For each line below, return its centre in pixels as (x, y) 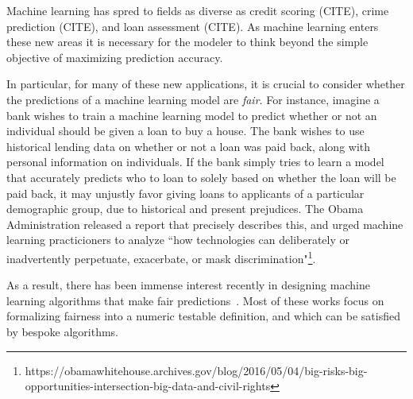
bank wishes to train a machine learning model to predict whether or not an (192, 115)
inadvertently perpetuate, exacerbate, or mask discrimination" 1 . (161, 257)
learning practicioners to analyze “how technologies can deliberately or (178, 240)
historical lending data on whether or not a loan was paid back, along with (189, 146)
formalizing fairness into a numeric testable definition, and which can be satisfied (203, 316)
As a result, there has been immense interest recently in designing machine (188, 285)
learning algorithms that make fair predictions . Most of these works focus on (195, 300)
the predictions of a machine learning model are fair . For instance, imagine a (193, 99)
